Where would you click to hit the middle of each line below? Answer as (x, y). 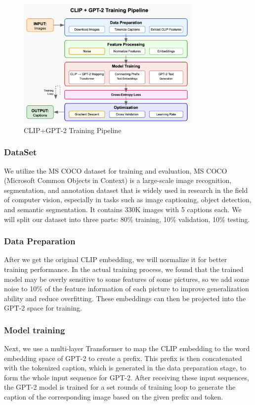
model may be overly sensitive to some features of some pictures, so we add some (127, 279)
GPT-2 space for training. (43, 308)
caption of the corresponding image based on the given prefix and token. (114, 397)
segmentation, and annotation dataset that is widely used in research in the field (126, 190)
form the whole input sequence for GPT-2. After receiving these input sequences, (127, 377)
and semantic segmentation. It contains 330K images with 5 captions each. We (123, 209)
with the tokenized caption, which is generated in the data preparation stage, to (125, 368)
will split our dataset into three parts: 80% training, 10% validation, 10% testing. (127, 219)
